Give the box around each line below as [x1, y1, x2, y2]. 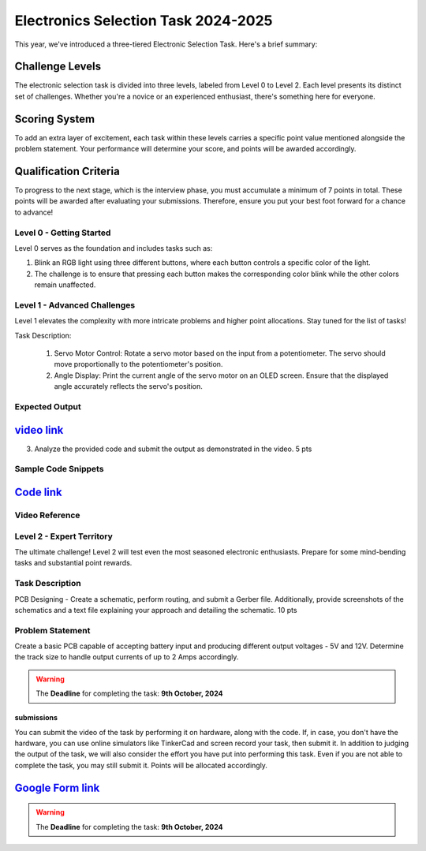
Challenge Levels [14, 60, 102, 73]
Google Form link [14, 781, 100, 794]
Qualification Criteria [14, 164, 120, 177]
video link [14, 423, 64, 437]
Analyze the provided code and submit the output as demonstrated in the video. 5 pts [34, 444, 312, 453]
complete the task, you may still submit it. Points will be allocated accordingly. [14, 760, 268, 770]
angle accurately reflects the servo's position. [54, 382, 203, 391]
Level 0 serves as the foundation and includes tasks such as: [14, 243, 213, 252]
